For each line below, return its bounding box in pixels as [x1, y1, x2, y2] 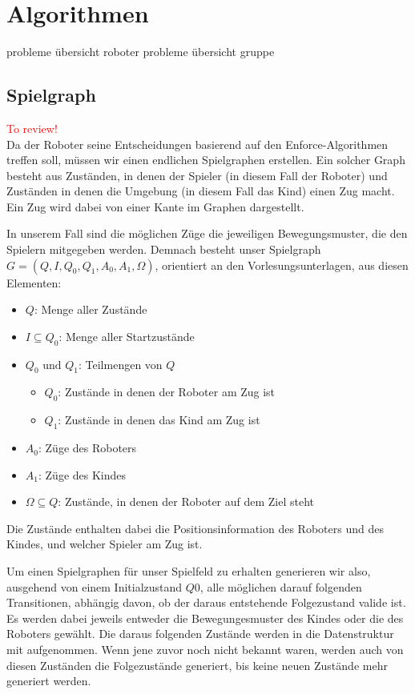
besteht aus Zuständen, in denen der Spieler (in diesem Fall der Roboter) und [6, 166, 388, 183]
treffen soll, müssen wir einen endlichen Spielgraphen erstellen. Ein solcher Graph [6, 151, 405, 168]
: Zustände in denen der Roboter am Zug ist [58, 383, 276, 400]
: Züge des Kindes [38, 466, 127, 483]
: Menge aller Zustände [34, 301, 147, 318]
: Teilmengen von [79, 355, 163, 372]
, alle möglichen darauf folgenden [199, 578, 362, 595]
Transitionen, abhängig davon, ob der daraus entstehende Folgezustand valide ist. [6, 594, 406, 611]
